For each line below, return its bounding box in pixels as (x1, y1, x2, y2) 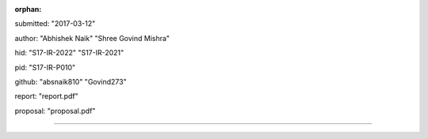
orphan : (14, 5, 42, 13)
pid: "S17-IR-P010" (14, 62, 76, 72)
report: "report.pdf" (14, 92, 78, 101)
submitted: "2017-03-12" (14, 19, 96, 28)
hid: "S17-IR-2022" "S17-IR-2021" (14, 48, 124, 58)
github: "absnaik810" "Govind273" (14, 77, 127, 86)
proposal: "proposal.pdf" (14, 106, 96, 115)
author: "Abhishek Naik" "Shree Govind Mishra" (14, 33, 170, 43)
